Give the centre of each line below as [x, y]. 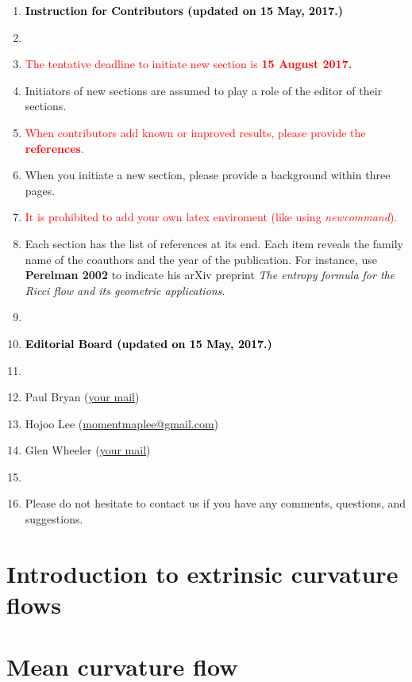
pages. [40, 190]
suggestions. [54, 519]
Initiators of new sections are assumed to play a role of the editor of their [204, 90]
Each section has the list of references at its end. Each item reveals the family [214, 243]
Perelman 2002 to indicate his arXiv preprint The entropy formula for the [210, 275]
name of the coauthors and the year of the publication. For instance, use [201, 259]
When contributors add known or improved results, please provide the [195, 132]
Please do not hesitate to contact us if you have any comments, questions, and [216, 503]
